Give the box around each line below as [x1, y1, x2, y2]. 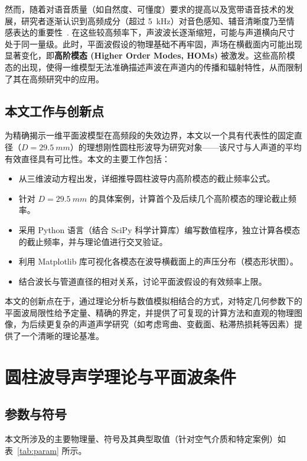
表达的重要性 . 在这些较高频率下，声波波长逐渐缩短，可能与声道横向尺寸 [12, 26, 295, 38]
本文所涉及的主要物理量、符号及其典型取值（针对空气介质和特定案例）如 [5, 433, 286, 445]
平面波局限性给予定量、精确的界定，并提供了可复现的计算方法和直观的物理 [5, 306, 294, 318]
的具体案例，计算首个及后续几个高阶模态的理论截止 [89, 192, 288, 204]
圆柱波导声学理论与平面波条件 [5, 364, 237, 388]
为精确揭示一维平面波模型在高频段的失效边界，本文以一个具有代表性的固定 [5, 129, 294, 141]
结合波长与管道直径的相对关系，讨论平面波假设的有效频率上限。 [18, 275, 267, 287]
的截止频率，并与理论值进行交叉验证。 [18, 235, 168, 247]
